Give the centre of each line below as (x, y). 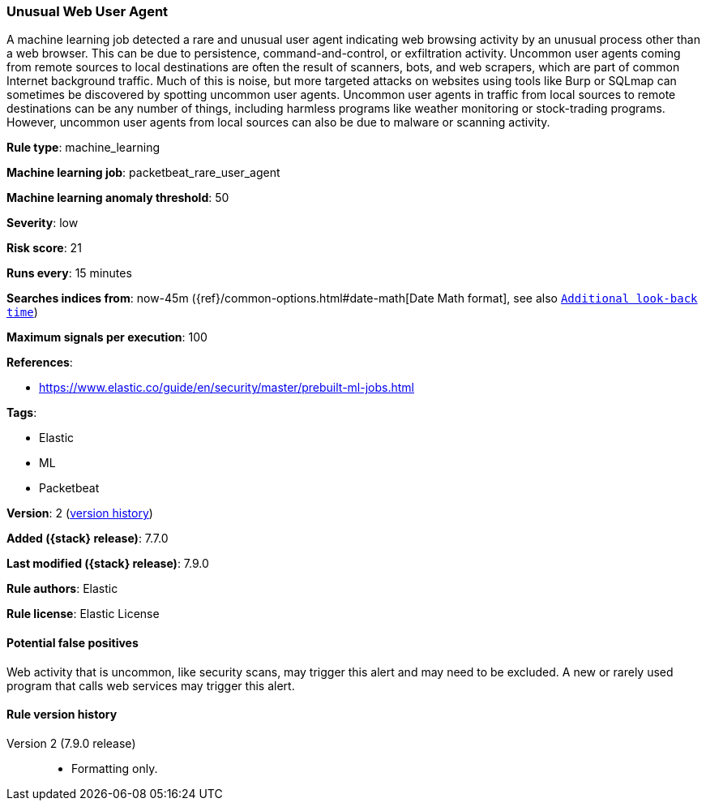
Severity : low (43, 223)
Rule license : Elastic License (83, 614)
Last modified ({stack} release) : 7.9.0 (108, 564)
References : (40, 363)
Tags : (22, 413)
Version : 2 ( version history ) (80, 513)
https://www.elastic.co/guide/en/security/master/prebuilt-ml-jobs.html (227, 388)
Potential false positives (73, 642)
